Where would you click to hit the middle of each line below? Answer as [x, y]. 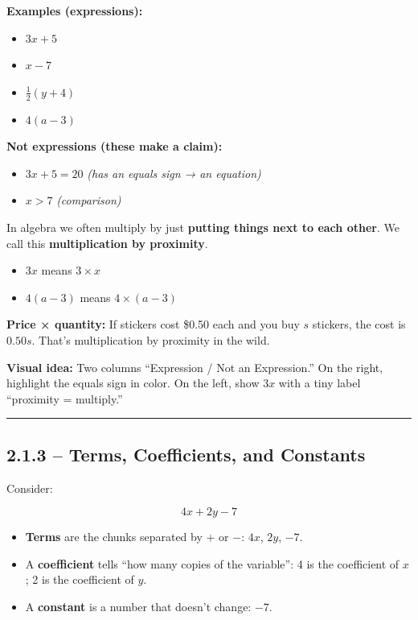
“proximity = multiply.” [65, 398]
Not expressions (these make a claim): [115, 146]
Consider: [30, 488]
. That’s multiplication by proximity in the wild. [151, 339]
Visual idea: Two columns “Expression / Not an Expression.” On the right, [195, 367]
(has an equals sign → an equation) [174, 173]
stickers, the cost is [359, 324]
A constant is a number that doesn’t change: [138, 606]
